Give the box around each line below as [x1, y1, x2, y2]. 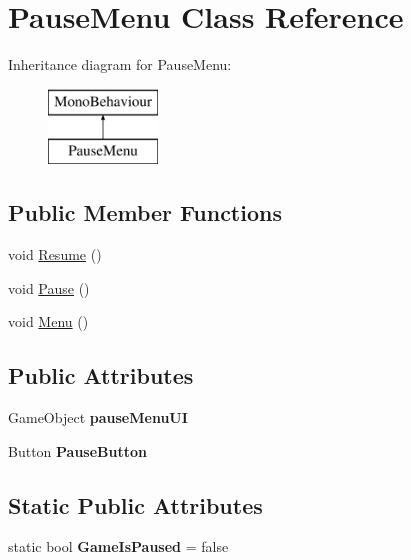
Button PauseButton [8, 440, 148, 461]
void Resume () [8, 244, 102, 265]
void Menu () [8, 311, 89, 332]
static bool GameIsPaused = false [8, 536, 229, 557]
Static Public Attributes [8, 489, 263, 520]
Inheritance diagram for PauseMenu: [8, 54, 232, 75]
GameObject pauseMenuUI [8, 407, 188, 428]
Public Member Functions [8, 197, 282, 228]
